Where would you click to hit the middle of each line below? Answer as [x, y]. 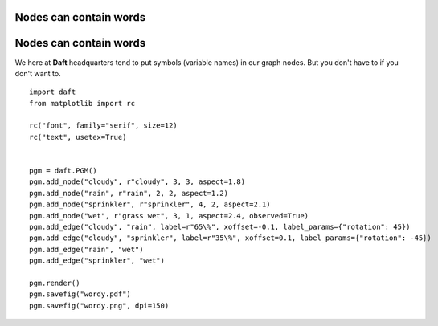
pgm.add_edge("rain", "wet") [86, 249]
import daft [53, 92]
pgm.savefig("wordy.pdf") [80, 294]
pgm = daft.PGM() [63, 171]
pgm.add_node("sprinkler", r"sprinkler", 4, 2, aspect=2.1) [150, 204]
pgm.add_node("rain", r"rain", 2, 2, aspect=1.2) [129, 193]
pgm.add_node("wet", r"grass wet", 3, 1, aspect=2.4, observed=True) [169, 216]
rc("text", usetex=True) [78, 137]
